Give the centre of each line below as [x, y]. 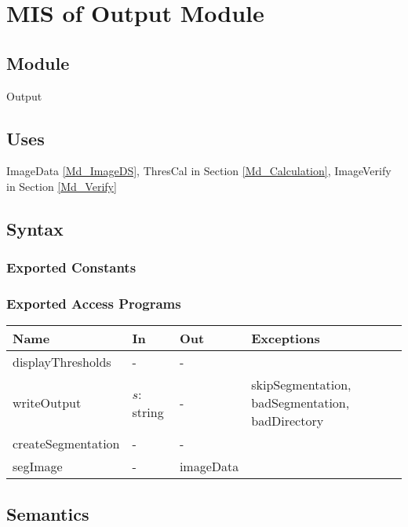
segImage [38, 467]
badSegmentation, [301, 403]
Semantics [48, 513]
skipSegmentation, [301, 385]
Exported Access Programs [94, 304]
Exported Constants [71, 267]
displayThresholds [62, 362]
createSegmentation [66, 444]
